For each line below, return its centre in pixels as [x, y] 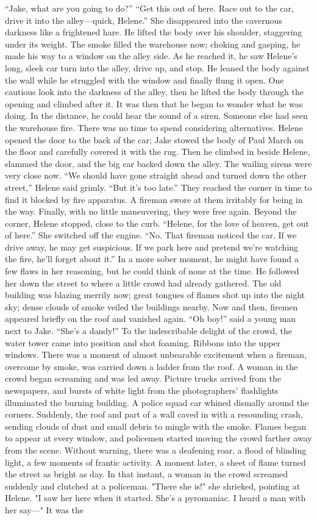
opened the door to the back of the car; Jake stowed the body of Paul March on [154, 139]
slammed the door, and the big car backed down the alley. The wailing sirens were [158, 163]
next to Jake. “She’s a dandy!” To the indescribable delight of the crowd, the [148, 331]
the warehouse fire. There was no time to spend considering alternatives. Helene [154, 127]
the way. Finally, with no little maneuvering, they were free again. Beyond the [151, 211]
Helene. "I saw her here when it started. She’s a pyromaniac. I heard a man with [155, 498]
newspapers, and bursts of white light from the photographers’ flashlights [142, 390]
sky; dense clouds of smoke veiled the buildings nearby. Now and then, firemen [151, 306]
